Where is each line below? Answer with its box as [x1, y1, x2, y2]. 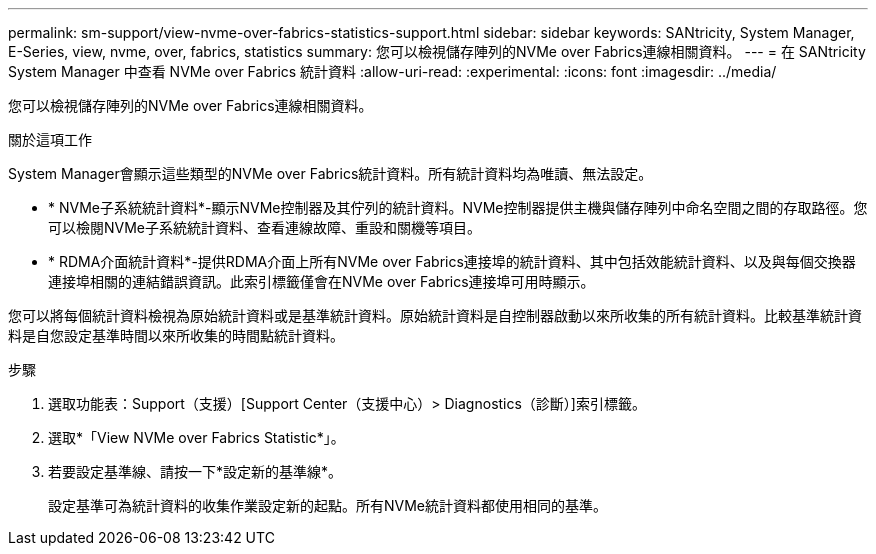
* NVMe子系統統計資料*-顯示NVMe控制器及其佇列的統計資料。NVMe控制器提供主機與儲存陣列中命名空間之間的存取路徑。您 [48, 199, 868, 216]
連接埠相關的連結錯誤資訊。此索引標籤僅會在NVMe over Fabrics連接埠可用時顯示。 [48, 273, 595, 290]
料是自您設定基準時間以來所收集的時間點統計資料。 [8, 327, 344, 344]
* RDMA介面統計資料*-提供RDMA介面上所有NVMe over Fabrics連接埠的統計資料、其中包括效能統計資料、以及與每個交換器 [48, 253, 856, 270]
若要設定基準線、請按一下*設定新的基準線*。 [48, 463, 343, 480]
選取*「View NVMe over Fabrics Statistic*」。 [48, 429, 345, 446]
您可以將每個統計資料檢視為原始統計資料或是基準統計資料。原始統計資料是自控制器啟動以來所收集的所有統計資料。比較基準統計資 [8, 307, 862, 324]
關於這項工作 [8, 131, 92, 148]
